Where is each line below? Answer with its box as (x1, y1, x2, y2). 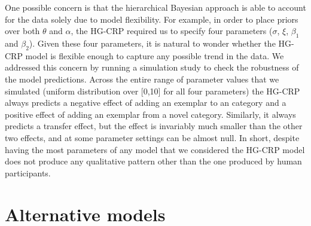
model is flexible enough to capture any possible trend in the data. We (25, 49, 284, 62)
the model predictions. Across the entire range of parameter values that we (5, 72, 279, 85)
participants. (5, 166, 51, 179)
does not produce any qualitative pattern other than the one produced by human (5, 155, 302, 167)
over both (5, 25, 40, 37)
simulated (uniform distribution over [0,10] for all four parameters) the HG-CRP (5, 84, 300, 97)
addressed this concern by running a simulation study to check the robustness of (5, 61, 299, 74)
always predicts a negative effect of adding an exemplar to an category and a (5, 96, 286, 109)
